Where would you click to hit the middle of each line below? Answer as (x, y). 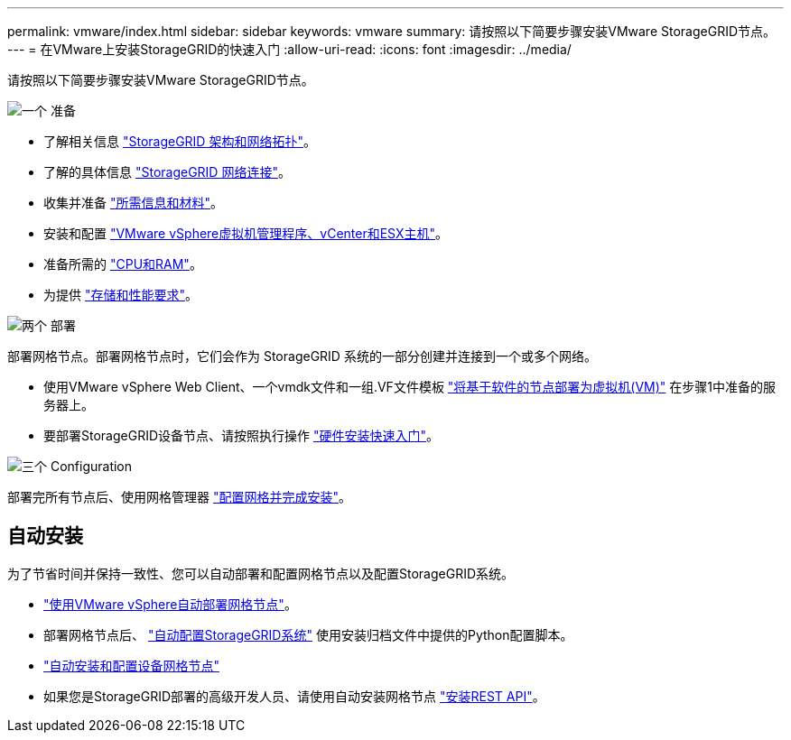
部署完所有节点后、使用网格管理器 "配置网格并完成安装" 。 (179, 497)
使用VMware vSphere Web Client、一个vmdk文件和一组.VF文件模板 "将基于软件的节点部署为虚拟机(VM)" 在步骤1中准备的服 (410, 387)
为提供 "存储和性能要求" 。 (121, 295)
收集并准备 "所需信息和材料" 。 (133, 203)
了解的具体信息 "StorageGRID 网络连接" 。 (167, 172)
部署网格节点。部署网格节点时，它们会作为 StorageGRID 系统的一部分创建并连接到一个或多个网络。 (302, 356)
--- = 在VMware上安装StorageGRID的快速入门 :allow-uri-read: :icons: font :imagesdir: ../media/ (289, 49)
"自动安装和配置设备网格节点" (132, 665)
